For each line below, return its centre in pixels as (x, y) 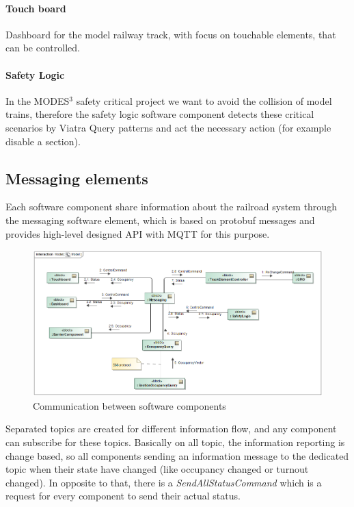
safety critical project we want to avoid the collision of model (204, 100)
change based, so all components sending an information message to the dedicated (177, 455)
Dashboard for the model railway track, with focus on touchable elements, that (171, 34)
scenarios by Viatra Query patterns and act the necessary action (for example (168, 127)
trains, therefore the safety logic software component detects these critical (160, 114)
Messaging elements (77, 178)
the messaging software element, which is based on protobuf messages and (160, 220)
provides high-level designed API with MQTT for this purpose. (138, 233)
